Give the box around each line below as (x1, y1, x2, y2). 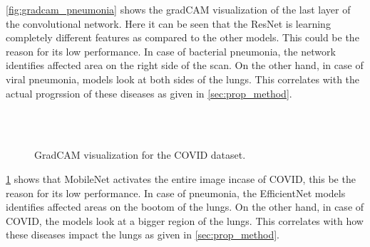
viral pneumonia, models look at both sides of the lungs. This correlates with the (6, 71, 360, 86)
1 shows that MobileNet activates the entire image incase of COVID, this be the (6, 171, 356, 186)
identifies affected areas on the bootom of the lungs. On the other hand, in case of (6, 199, 364, 214)
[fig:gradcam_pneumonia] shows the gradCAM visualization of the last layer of (6, 2, 351, 16)
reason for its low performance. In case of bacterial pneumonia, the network (6, 43, 336, 58)
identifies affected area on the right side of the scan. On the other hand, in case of (6, 58, 364, 73)
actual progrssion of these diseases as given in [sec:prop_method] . (6, 85, 292, 100)
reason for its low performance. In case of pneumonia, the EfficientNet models (6, 185, 346, 200)
